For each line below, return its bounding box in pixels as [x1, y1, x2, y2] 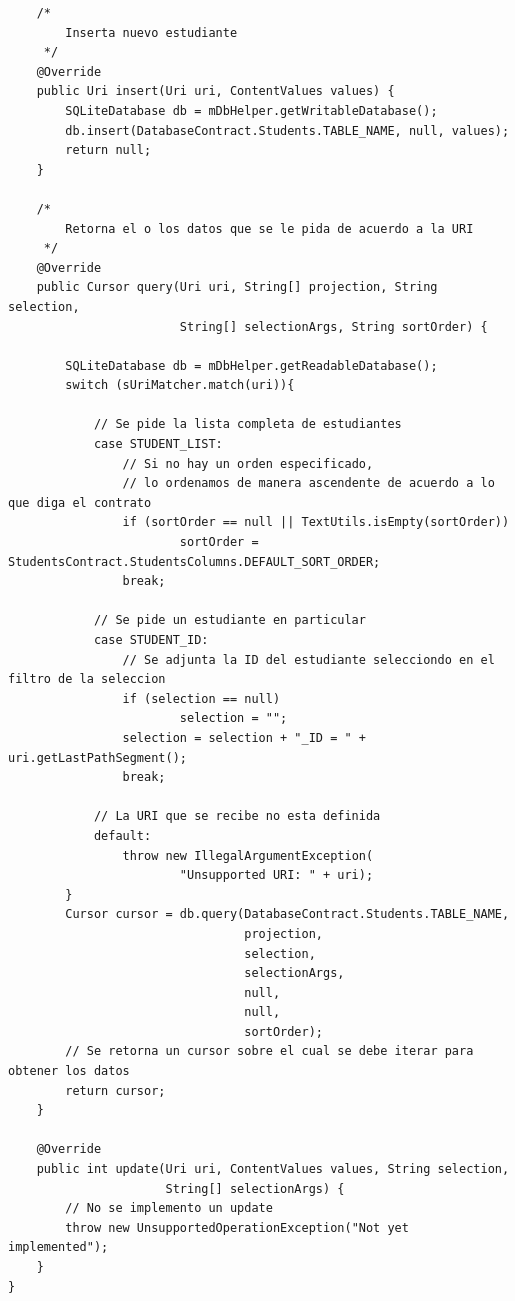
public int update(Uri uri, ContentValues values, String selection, [36, 1162, 510, 1177]
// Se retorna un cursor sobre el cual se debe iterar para [65, 1044, 474, 1059]
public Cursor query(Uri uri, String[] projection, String [36, 280, 438, 295]
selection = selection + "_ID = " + [122, 730, 366, 745]
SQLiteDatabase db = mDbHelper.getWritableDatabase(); [65, 103, 438, 118]
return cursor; [65, 1083, 166, 1098]
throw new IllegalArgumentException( [122, 848, 374, 863]
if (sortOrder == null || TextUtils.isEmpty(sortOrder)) [122, 515, 510, 530]
